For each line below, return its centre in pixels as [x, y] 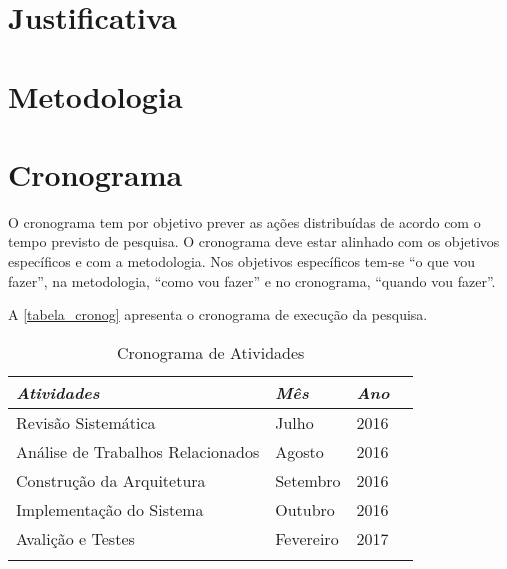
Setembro [308, 480]
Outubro [305, 509]
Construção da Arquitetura [111, 480]
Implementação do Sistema [110, 509]
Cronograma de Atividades [211, 352]
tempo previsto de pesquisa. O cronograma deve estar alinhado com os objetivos [254, 241]
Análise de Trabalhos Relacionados [138, 451]
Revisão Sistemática [86, 422]
